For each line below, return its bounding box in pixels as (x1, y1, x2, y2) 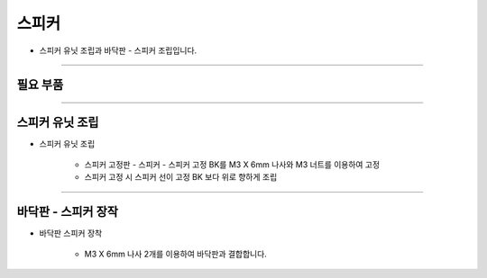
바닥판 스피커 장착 (39, 228, 103, 238)
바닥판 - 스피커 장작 (16, 204, 119, 220)
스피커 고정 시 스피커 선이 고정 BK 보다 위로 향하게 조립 (84, 172, 278, 183)
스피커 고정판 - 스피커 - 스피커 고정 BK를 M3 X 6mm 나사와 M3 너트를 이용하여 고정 (84, 158, 381, 170)
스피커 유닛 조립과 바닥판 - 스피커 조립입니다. (39, 45, 198, 56)
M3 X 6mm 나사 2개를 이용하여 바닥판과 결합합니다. (84, 248, 268, 259)
